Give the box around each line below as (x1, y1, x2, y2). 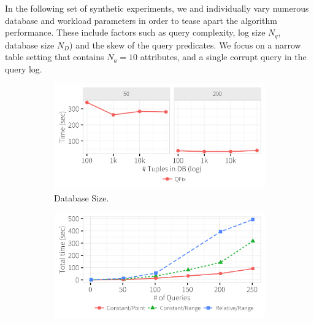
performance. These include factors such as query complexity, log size (5, 26, 266, 39)
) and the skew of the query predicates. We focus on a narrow (69, 38, 301, 51)
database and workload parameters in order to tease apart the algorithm (5, 14, 277, 26)
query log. (5, 62, 42, 75)
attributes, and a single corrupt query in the (140, 50, 307, 63)
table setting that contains (5, 50, 104, 63)
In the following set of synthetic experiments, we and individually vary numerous (5, 2, 309, 14)
